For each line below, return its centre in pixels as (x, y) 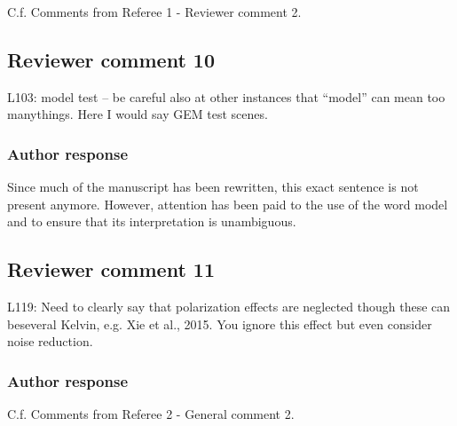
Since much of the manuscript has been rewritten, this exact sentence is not (213, 187)
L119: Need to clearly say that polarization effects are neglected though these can (229, 307)
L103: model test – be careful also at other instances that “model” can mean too (226, 96)
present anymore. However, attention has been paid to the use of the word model (228, 204)
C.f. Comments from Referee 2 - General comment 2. (151, 414)
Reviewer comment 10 (111, 59)
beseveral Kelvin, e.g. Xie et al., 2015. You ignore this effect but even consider (220, 323)
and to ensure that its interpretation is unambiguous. (152, 221)
